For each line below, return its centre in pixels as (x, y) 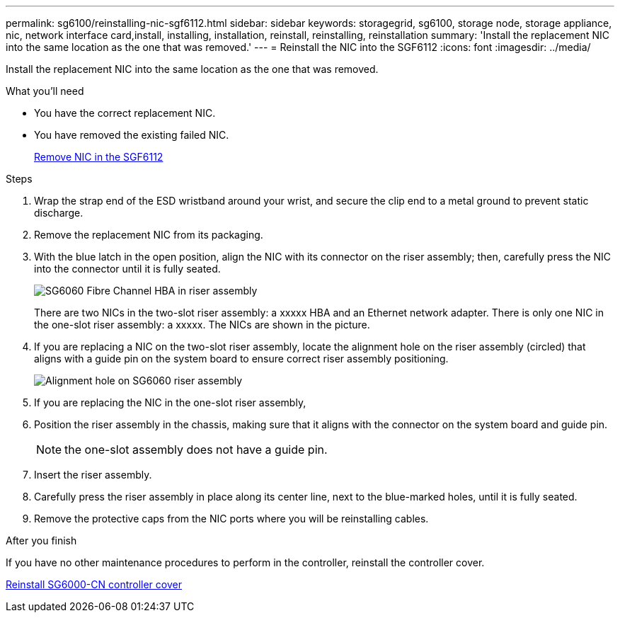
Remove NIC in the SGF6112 (99, 157)
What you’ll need (45, 91)
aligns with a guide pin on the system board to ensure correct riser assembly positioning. (241, 359)
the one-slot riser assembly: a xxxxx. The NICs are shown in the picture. (202, 325)
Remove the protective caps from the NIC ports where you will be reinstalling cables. (231, 519)
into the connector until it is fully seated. (127, 269)
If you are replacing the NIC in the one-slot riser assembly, (170, 402)
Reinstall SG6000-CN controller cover (94, 584)
